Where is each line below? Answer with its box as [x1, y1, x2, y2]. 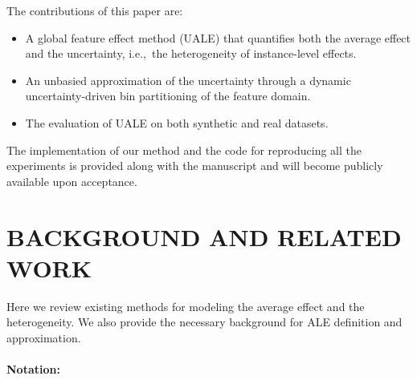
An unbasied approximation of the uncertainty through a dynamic [25, 71, 351, 88]
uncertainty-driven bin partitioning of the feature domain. [25, 87, 311, 104]
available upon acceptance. [6, 172, 137, 189]
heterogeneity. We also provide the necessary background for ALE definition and [6, 313, 403, 330]
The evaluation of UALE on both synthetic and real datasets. [25, 114, 329, 131]
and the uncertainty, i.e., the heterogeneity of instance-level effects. [25, 45, 357, 62]
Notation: [6, 361, 60, 378]
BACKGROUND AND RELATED [6, 220, 402, 253]
